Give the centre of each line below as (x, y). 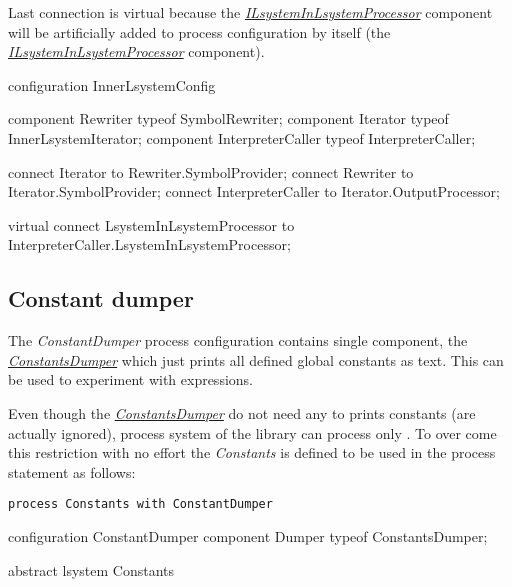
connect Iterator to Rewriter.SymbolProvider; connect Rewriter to (211, 171)
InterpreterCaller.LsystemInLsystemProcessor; (149, 244)
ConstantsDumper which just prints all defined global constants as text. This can (256, 359)
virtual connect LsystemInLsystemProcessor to (151, 224)
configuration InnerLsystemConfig (112, 84)
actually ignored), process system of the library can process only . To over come (252, 432)
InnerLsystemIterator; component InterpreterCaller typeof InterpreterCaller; (242, 137)
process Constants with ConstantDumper (140, 504)
